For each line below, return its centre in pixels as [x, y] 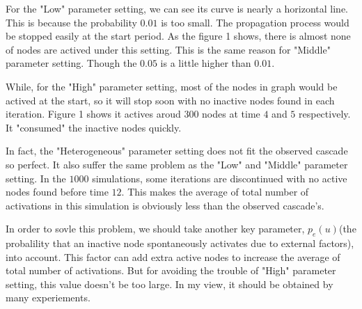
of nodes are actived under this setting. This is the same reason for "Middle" [168, 49]
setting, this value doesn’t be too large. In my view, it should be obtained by [170, 284]
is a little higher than [206, 63]
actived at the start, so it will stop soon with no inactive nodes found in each [170, 100]
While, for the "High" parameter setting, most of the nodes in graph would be [172, 86]
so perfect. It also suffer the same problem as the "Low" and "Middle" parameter [177, 164]
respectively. [325, 114]
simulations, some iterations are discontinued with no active [220, 178]
